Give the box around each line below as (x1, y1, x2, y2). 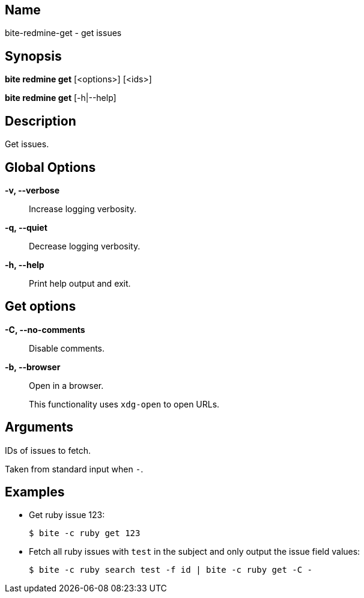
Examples (5, 484, 65, 500)
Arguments (5, 420, 74, 435)
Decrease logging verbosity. (29, 240, 141, 251)
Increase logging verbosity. (29, 203, 136, 214)
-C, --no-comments (5, 324, 85, 335)
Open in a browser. (29, 380, 104, 391)
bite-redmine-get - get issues (5, 28, 122, 38)
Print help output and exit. (29, 278, 131, 288)
